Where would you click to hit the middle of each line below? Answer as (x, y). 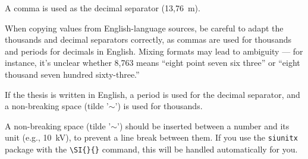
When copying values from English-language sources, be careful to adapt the (144, 28)
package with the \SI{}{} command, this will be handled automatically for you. (151, 149)
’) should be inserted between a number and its (203, 125)
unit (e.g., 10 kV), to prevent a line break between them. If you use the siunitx (151, 137)
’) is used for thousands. (159, 106)
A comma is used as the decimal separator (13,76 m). (103, 8)
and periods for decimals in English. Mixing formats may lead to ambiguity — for (154, 51)
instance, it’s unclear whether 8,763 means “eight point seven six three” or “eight (153, 63)
